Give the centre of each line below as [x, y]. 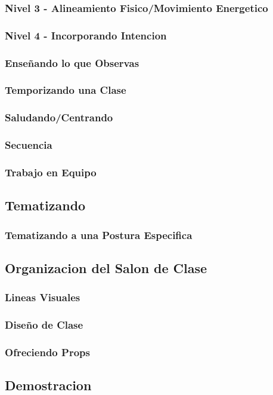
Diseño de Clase [44, 325]
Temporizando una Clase [66, 90]
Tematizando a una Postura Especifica [99, 235]
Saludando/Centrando [59, 117]
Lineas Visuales [43, 297]
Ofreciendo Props [47, 352]
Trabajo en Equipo [51, 172]
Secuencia [29, 145]
